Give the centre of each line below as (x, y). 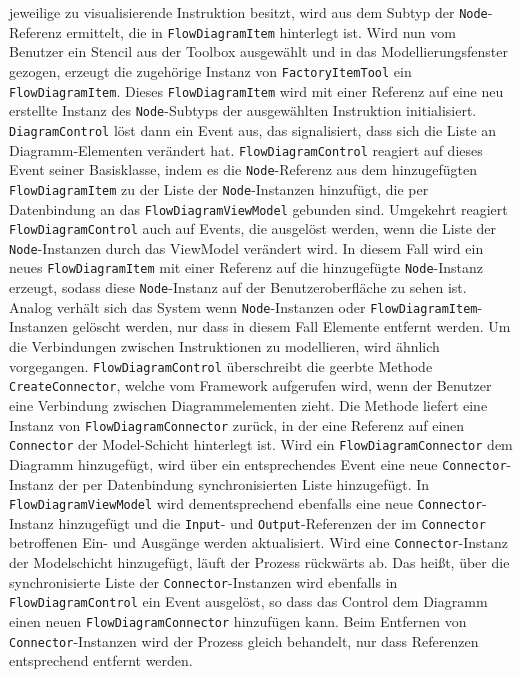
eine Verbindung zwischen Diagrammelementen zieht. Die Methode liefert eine (248, 404)
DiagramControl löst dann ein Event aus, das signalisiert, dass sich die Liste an (253, 129)
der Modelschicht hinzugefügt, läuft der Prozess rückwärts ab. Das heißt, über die (259, 562)
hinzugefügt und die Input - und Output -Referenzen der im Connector (272, 522)
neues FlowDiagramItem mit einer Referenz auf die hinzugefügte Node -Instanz (246, 267)
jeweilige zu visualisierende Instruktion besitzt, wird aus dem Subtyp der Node (248, 12)
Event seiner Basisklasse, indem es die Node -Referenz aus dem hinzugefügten (243, 169)
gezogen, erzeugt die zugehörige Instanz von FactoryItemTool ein (210, 70)
